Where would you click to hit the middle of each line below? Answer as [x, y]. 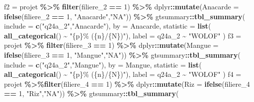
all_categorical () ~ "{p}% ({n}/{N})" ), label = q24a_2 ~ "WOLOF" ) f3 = [123, 35]
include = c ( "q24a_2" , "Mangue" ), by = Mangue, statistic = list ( [103, 64]
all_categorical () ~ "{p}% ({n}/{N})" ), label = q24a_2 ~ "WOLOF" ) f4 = [123, 74]
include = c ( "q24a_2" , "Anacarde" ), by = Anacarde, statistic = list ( [108, 26]
